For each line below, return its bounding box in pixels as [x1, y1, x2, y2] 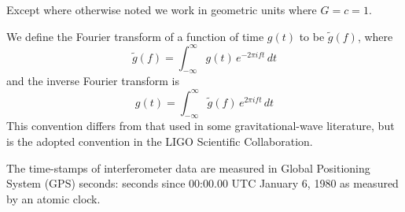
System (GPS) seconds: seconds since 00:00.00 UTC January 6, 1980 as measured [6, 175, 399, 192]
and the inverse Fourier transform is [6, 73, 179, 89]
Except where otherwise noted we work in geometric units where [6, 2, 317, 17]
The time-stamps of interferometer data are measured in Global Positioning [6, 159, 370, 176]
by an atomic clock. [6, 190, 101, 206]
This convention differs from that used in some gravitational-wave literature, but [6, 117, 395, 134]
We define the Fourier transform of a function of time [6, 28, 264, 44]
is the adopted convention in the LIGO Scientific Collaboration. [6, 132, 313, 149]
